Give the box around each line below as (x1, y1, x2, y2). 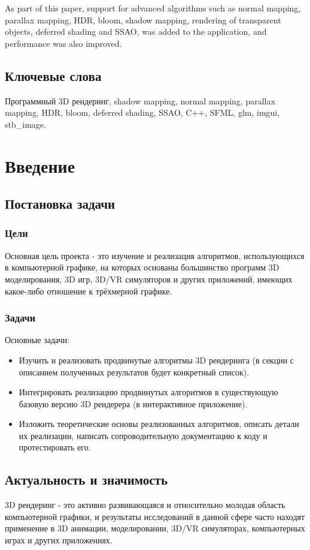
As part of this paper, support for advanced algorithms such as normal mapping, (5, 2, 301, 14)
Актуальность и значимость (5, 470, 168, 489)
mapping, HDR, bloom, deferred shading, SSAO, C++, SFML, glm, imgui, (5, 106, 280, 119)
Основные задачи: (5, 333, 70, 346)
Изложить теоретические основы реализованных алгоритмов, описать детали (19, 417, 299, 430)
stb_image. (5, 118, 46, 130)
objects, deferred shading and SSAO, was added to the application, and (5, 25, 267, 38)
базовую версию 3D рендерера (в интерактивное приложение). (19, 397, 248, 410)
